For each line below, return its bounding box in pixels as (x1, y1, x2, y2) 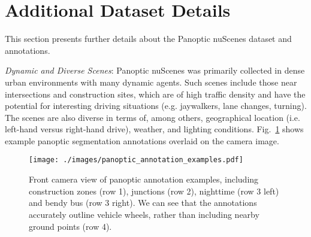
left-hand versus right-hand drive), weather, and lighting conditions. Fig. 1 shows (5, 123, 304, 135)
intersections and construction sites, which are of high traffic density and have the (5, 87, 306, 100)
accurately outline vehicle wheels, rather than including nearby (29, 208, 259, 220)
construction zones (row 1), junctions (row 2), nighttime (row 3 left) (29, 184, 279, 197)
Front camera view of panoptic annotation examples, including (29, 173, 259, 186)
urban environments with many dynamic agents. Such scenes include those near (5, 75, 297, 88)
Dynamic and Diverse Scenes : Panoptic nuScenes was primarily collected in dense (5, 64, 305, 77)
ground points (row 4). (29, 220, 112, 232)
